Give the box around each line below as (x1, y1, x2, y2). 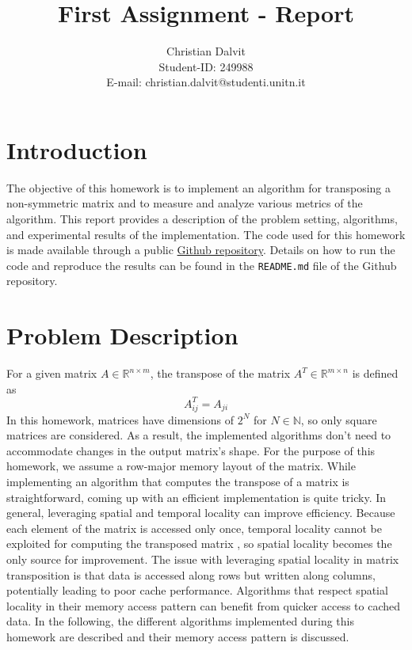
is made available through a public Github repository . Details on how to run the (6, 241, 395, 258)
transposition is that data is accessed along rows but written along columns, (6, 566, 376, 583)
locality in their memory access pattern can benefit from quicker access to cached (6, 597, 401, 614)
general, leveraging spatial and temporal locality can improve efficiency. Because (6, 504, 395, 521)
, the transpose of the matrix (150, 365, 291, 382)
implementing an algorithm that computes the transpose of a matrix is (6, 473, 349, 489)
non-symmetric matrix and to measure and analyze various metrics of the (6, 195, 363, 211)
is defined (352, 365, 399, 382)
